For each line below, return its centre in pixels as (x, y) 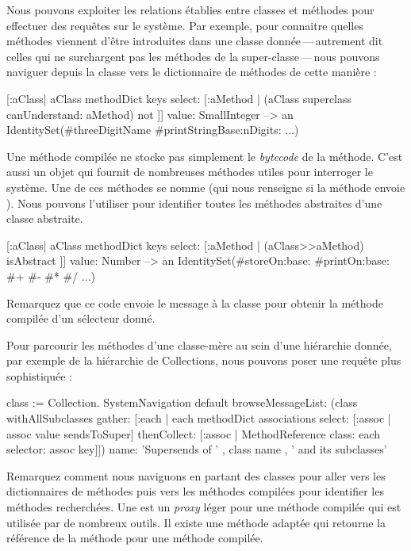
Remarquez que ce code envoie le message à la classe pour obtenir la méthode (195, 302)
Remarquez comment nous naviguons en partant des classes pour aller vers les (196, 475)
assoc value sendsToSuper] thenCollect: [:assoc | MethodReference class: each (194, 433)
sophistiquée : (39, 375)
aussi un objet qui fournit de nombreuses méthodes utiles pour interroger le (190, 172)
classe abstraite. (45, 218)
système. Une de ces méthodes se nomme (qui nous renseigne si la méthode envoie (206, 187)
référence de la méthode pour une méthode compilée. (135, 538)
